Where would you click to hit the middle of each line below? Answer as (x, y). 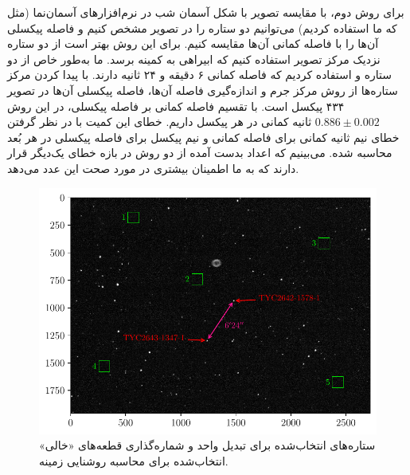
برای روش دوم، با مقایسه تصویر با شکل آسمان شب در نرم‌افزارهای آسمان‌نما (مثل (206, 12)
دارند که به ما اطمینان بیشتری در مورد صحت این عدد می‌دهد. (153, 168)
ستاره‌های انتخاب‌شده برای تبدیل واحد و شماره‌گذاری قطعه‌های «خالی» (207, 445)
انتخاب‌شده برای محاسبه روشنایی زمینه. (134, 460)
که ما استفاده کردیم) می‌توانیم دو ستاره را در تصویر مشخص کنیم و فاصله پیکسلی (202, 27)
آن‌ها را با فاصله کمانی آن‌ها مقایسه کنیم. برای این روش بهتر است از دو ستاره (193, 43)
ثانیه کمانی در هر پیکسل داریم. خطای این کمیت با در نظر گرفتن (160, 122)
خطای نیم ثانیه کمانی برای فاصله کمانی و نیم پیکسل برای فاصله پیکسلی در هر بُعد (203, 137)
